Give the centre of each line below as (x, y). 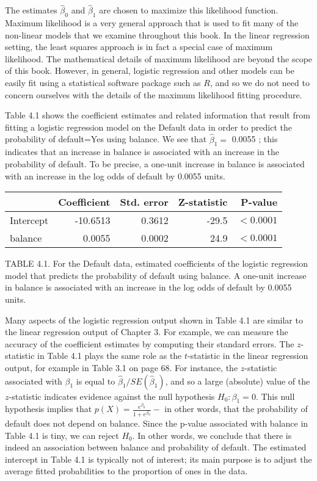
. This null (275, 396)
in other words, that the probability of (236, 409)
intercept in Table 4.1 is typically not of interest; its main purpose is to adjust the (158, 459)
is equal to (96, 381)
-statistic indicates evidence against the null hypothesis (112, 396)
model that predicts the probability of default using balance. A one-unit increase (156, 275)
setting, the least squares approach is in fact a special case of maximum (139, 47)
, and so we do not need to (260, 82)
